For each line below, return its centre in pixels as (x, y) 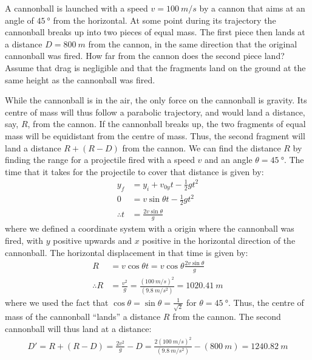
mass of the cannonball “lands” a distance (83, 317)
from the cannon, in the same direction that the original (193, 43)
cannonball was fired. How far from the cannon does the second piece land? (145, 56)
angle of (19, 20)
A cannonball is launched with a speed (76, 8)
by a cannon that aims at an (252, 8)
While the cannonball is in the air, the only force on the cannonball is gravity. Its (156, 100)
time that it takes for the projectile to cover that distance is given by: (134, 171)
